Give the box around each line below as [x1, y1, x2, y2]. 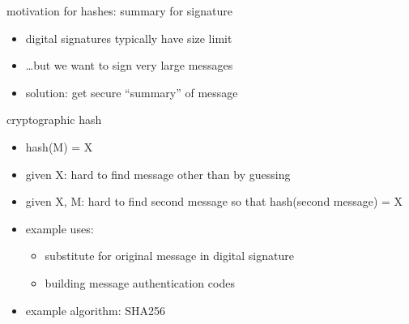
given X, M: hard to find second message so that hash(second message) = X [25, 193, 403, 210]
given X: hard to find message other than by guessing [25, 165, 291, 182]
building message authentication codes [45, 274, 235, 291]
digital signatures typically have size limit [25, 29, 232, 46]
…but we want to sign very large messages [25, 57, 233, 74]
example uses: [25, 220, 94, 237]
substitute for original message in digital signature [45, 247, 294, 264]
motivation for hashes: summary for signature [6, 2, 232, 19]
